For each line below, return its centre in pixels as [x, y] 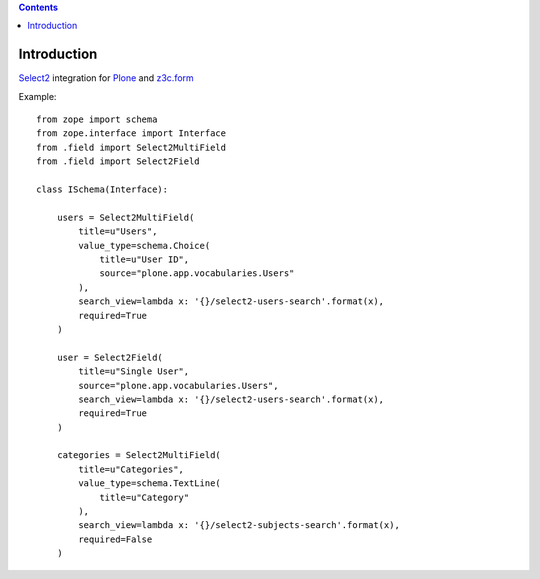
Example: [37, 96]
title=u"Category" [144, 497]
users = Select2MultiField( [125, 217]
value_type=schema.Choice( [144, 245]
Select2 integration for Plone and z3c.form [106, 78]
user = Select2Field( [110, 357]
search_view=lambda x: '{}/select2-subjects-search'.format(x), [239, 525]
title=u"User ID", [144, 259]
